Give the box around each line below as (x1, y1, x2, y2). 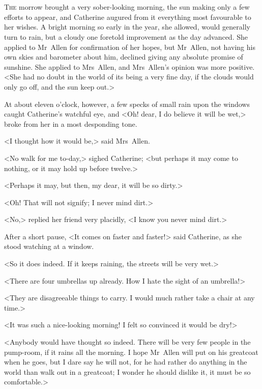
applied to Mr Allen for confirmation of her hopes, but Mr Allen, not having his (4, 41, 255, 52)
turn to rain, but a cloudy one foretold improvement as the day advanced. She (4, 31, 248, 42)
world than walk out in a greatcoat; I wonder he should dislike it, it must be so (4, 366, 251, 377)
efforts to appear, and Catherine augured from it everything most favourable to (4, 11, 251, 22)
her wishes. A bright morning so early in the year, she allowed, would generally (4, 21, 250, 32)
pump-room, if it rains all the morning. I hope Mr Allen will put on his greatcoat (4, 346, 258, 357)
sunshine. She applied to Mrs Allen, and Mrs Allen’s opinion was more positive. (4, 61, 255, 72)
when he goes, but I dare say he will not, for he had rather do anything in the (4, 356, 247, 367)
